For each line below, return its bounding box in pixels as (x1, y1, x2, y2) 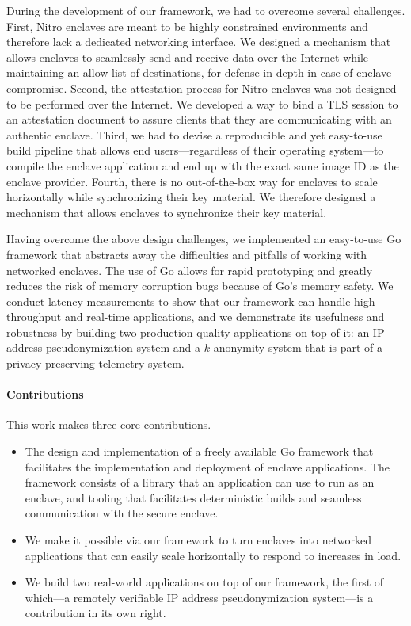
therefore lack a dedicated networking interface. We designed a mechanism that (6, 33, 391, 50)
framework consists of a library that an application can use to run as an (25, 474, 375, 490)
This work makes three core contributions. (6, 416, 211, 433)
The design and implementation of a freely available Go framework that (25, 443, 374, 460)
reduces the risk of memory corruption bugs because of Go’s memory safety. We (6, 277, 394, 294)
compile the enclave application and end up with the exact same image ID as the (6, 157, 399, 174)
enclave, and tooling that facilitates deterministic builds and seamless (25, 489, 362, 506)
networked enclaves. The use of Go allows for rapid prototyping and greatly (6, 261, 373, 278)
